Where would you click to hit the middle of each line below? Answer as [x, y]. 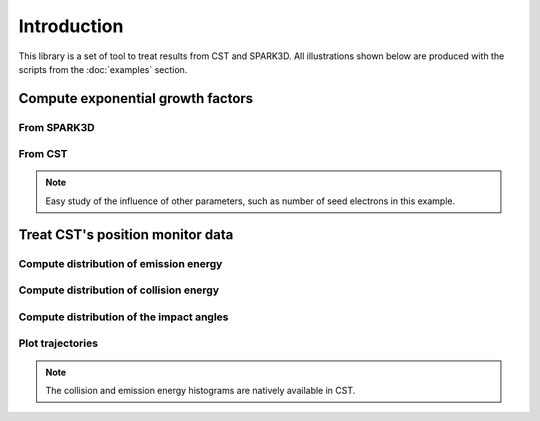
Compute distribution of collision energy [119, 290]
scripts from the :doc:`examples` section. [103, 69]
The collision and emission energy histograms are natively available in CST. [200, 390]
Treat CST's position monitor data [126, 234]
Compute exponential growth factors [136, 98]
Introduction [71, 26]
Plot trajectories [58, 343]
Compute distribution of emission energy [120, 263]
